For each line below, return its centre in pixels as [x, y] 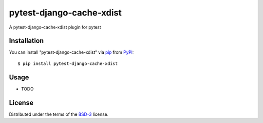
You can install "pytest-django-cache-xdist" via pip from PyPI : [71, 52]
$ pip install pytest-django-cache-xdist [68, 63]
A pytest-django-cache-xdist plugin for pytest [55, 27]
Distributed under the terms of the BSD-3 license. [59, 114]
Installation [26, 41]
